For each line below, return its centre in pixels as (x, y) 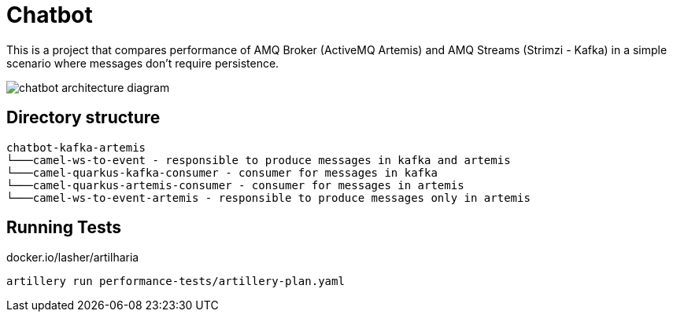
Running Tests (64, 228)
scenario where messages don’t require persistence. (143, 63)
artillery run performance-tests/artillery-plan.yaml (176, 281)
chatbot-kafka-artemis (76, 147)
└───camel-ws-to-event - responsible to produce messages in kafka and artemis (259, 160)
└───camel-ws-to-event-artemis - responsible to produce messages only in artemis (268, 197)
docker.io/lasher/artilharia (73, 258)
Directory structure (83, 118)
